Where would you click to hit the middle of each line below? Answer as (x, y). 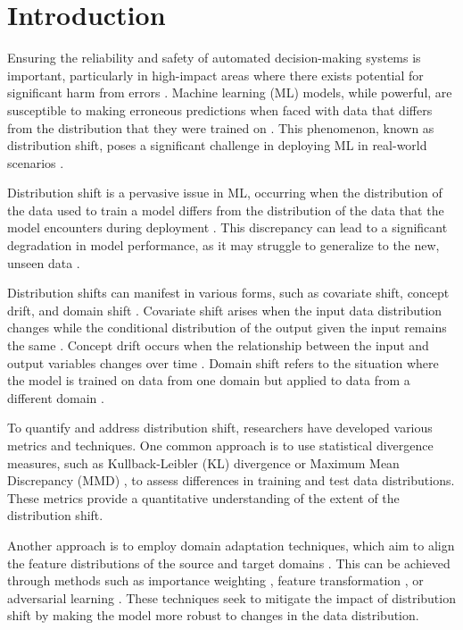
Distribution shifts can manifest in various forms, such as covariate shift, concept (228, 293)
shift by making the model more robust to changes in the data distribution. (213, 615)
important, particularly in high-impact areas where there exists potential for (215, 75)
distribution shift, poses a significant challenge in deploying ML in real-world (217, 145)
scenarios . (36, 162)
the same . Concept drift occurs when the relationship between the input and (218, 345)
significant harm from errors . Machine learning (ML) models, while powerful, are (230, 92)
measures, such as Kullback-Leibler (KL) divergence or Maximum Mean (203, 462)
